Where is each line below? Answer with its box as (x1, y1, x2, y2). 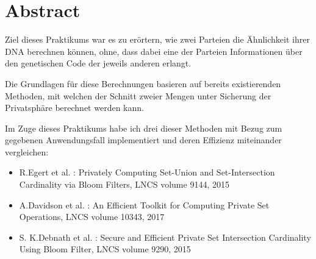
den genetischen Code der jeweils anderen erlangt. (5, 57, 192, 69)
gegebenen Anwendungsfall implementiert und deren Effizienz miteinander (5, 133, 282, 146)
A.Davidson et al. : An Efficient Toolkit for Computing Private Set (19, 198, 270, 211)
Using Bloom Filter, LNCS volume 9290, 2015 (19, 243, 191, 255)
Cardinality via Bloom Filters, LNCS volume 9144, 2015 (19, 178, 229, 191)
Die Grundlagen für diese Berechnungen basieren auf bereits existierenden (5, 77, 281, 90)
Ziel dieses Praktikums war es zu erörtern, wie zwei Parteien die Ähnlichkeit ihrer (5, 33, 310, 46)
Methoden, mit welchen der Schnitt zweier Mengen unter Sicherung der (5, 89, 271, 102)
